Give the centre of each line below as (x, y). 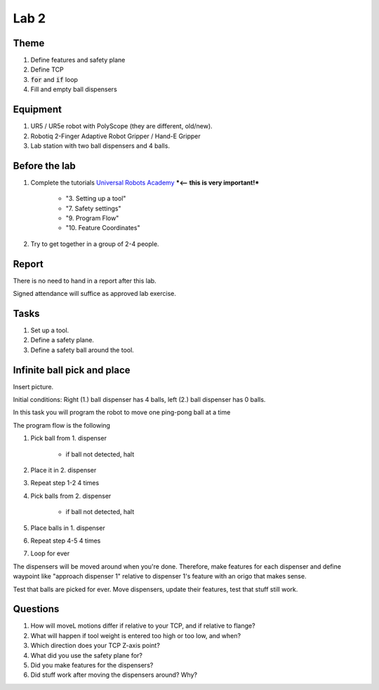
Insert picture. (33, 386)
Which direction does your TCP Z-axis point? (95, 646)
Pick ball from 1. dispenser (68, 438)
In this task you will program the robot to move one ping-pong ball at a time (122, 412)
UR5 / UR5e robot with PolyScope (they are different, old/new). (122, 126)
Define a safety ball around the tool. (82, 350)
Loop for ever (50, 553)
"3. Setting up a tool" (96, 198)
